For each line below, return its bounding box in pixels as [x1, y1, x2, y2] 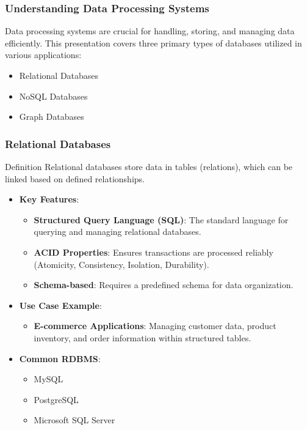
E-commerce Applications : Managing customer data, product [34, 319, 276, 332]
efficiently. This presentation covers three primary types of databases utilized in [5, 36, 302, 49]
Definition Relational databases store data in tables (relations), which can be [5, 160, 293, 172]
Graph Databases [19, 110, 84, 123]
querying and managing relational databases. [34, 225, 201, 238]
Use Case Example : [19, 298, 102, 311]
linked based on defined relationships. [5, 172, 145, 185]
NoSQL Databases [19, 89, 88, 102]
